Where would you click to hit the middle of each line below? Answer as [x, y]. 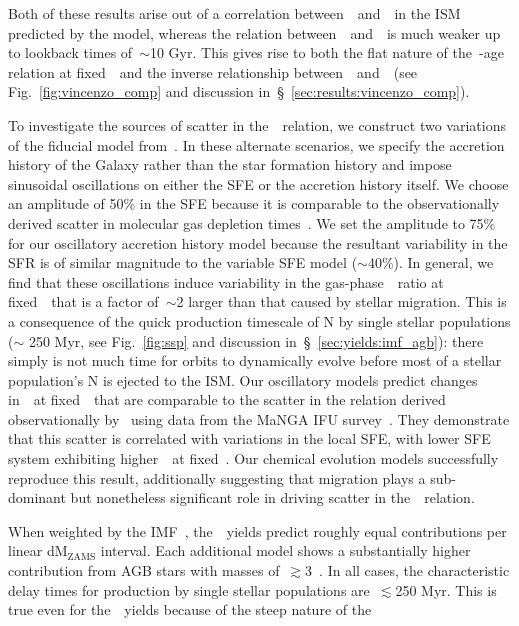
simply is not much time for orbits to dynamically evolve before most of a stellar [255, 360]
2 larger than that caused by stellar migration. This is [341, 301]
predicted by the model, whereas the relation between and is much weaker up [254, 32]
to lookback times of [70, 52]
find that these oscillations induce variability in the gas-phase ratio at [226, 281]
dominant [37, 497]
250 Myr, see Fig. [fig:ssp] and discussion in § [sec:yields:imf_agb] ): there [256, 340]
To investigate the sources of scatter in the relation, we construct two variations [257, 124]
